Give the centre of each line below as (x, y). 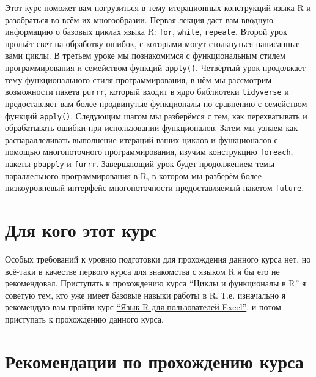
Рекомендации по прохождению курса (154, 361)
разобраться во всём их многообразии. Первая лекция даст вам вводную (139, 19)
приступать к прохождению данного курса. (84, 319)
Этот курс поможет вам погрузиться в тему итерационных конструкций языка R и (158, 7)
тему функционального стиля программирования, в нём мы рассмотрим (138, 79)
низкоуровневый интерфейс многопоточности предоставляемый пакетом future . (155, 188)
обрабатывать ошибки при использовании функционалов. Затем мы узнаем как (152, 128)
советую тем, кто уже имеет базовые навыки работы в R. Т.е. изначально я (145, 295)
